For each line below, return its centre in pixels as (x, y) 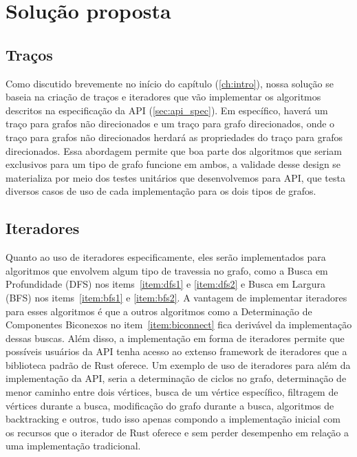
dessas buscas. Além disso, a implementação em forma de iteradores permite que (175, 338)
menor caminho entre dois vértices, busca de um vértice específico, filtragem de (172, 392)
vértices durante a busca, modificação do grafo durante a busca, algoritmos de (170, 405)
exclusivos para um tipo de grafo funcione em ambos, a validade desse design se (173, 164)
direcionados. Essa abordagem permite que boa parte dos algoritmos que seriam (174, 150)
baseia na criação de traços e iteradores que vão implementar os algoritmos (163, 97)
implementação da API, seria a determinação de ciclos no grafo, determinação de (176, 378)
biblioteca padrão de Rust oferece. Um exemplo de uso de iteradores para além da (178, 364)
